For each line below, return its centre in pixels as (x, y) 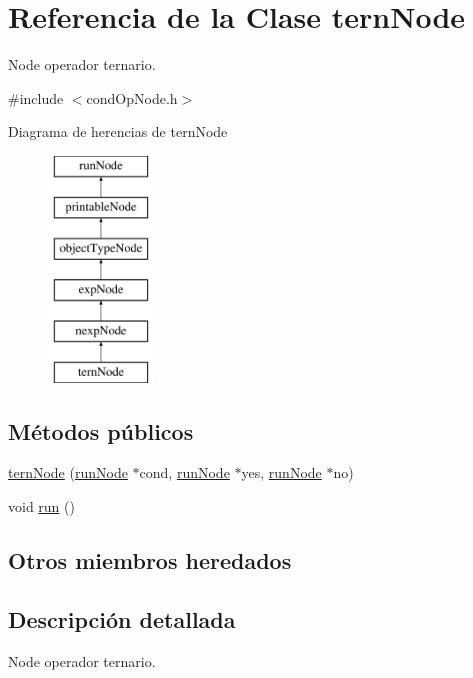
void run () (41, 506)
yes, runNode (281, 472)
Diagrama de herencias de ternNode (118, 131)
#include (36, 97)
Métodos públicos (101, 430)
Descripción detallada (122, 618)
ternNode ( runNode (68, 472)
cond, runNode (184, 472)
